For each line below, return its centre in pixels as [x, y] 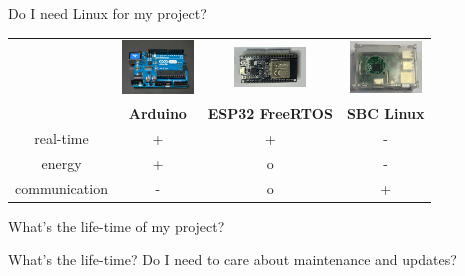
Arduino [157, 113]
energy [61, 162]
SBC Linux [385, 113]
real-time [61, 137]
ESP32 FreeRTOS [270, 113]
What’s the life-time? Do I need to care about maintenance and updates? [232, 259]
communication [61, 187]
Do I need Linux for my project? [107, 13]
